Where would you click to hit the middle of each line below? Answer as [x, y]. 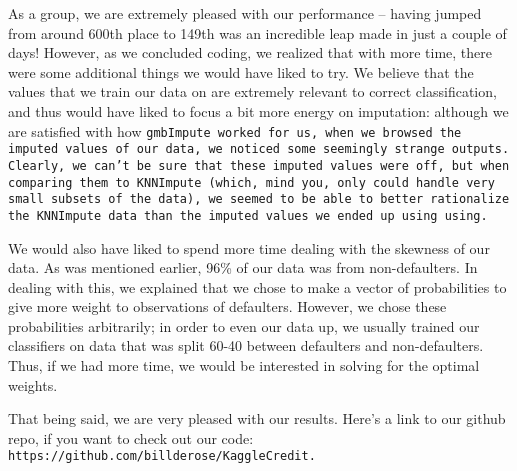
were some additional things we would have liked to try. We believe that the [241, 71]
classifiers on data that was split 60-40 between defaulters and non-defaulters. [246, 345]
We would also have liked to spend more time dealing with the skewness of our [249, 247]
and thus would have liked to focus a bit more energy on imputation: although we [258, 110]
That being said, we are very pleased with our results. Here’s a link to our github [257, 418]
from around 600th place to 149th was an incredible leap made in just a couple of [257, 32]
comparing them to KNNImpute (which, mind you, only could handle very [251, 182]
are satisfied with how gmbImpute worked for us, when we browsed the [235, 130]
